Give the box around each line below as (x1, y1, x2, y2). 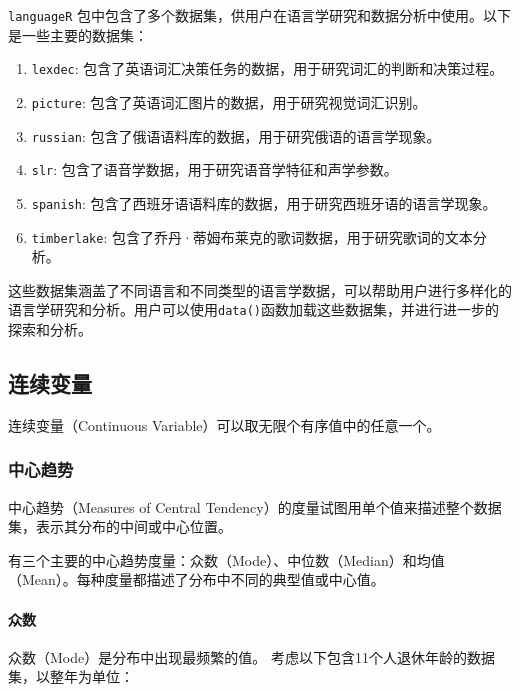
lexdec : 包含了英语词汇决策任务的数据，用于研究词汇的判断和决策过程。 (31, 58, 504, 79)
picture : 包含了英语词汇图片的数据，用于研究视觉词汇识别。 (31, 91, 427, 112)
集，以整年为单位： (8, 666, 134, 687)
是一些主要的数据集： (8, 24, 148, 45)
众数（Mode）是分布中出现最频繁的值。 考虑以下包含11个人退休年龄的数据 (8, 646, 495, 667)
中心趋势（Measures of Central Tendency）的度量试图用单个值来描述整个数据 (8, 496, 502, 517)
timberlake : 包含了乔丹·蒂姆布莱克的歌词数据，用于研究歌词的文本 (31, 226, 473, 247)
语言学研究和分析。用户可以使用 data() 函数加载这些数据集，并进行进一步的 (8, 299, 499, 320)
